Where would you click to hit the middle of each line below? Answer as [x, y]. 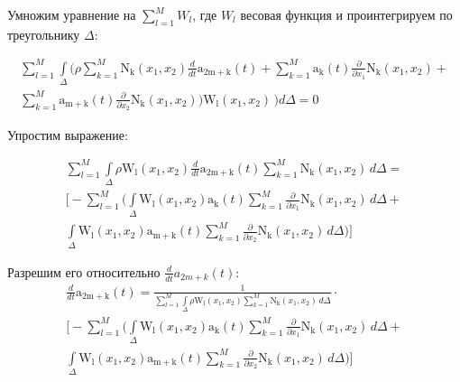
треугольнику [44, 34]
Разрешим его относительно [84, 271]
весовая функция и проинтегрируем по [346, 14]
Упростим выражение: [68, 134]
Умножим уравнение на [72, 14]
